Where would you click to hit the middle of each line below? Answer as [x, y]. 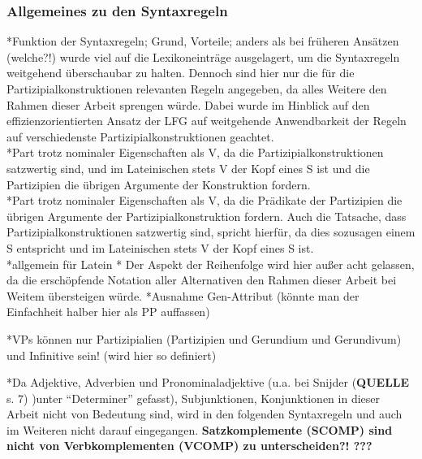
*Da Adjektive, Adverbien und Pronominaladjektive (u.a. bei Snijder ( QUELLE [208, 382]
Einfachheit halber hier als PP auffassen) [108, 312]
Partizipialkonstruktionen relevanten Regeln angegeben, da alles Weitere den [197, 89]
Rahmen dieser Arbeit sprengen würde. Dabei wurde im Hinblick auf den [188, 104]
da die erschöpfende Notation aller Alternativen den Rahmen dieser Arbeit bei [202, 280]
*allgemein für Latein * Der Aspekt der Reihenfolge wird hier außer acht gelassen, [211, 264]
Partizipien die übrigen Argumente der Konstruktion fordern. [159, 184]
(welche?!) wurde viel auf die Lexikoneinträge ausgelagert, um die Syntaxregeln [203, 56]
